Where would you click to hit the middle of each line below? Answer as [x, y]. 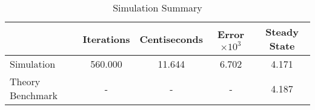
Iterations [106, 39]
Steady [282, 32]
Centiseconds [171, 39]
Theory [25, 81]
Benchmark [34, 95]
